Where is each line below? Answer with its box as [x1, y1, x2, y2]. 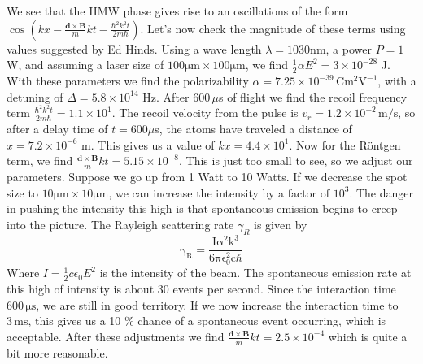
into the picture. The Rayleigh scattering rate [7, 215, 234, 232]
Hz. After [142, 88, 190, 105]
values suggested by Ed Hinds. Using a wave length [7, 40, 262, 57]
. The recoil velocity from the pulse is [111, 104, 299, 121]
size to [7, 184, 38, 201]
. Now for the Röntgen [289, 136, 401, 153]
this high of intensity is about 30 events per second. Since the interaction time [7, 280, 396, 297]
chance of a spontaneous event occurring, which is [137, 312, 386, 329]
